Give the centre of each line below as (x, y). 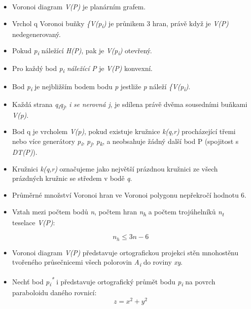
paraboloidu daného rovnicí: (54, 292)
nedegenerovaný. (36, 34)
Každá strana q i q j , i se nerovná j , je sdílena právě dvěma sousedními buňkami (130, 104)
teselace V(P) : (34, 222)
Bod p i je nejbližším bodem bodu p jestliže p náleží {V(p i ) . (101, 87)
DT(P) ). (25, 152)
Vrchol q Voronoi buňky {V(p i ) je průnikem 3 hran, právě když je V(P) (120, 24)
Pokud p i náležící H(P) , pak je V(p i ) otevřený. (82, 51)
